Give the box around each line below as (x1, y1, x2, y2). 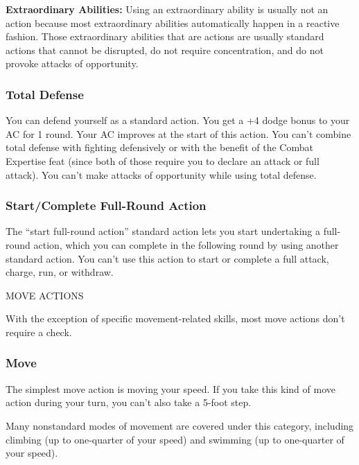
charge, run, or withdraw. (6, 265, 114, 279)
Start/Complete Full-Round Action (6, 197, 207, 214)
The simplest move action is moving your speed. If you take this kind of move (6, 381, 335, 396)
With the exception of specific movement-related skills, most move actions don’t (6, 311, 345, 326)
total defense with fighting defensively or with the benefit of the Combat (6, 140, 313, 155)
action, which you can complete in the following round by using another (33, 237, 339, 252)
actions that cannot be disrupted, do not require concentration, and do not (6, 42, 324, 57)
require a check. (6, 324, 72, 339)
